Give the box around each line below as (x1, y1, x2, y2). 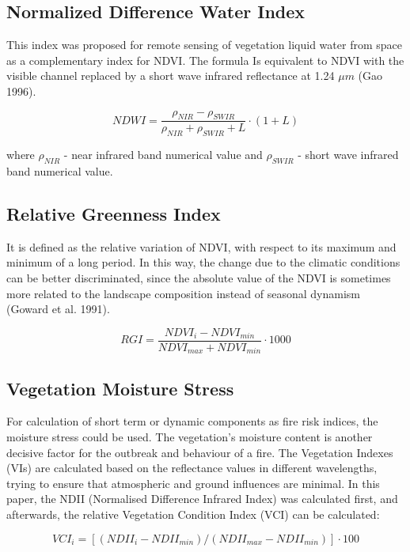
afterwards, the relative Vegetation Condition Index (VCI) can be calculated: (6, 506, 380, 523)
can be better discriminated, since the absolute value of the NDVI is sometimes (6, 269, 391, 285)
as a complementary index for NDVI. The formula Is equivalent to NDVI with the (6, 51, 404, 68)
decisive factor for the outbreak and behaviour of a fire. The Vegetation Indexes (6, 444, 393, 460)
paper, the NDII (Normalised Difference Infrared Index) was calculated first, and (6, 490, 398, 507)
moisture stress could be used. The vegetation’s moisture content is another (6, 429, 373, 445)
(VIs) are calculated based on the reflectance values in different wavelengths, (6, 459, 378, 476)
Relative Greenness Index (6, 201, 221, 225)
